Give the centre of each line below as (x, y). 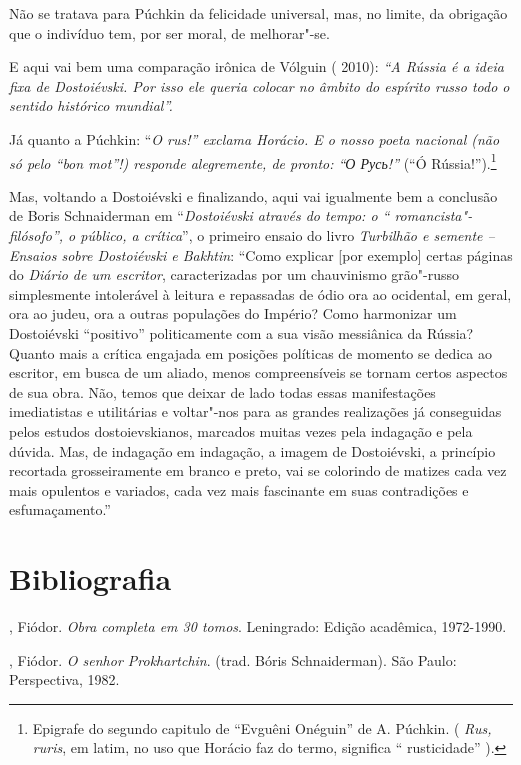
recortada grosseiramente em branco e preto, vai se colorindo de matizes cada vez (258, 470)
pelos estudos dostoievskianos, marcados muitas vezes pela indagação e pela (241, 430)
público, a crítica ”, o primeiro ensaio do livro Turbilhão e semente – (287, 235)
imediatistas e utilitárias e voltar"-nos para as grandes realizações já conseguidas (255, 411)
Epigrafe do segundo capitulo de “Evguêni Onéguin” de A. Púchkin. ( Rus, (262, 727)
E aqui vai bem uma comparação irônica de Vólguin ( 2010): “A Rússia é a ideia (256, 66)
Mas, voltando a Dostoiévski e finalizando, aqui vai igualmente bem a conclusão (253, 195)
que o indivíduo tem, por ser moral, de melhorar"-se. (169, 32)
